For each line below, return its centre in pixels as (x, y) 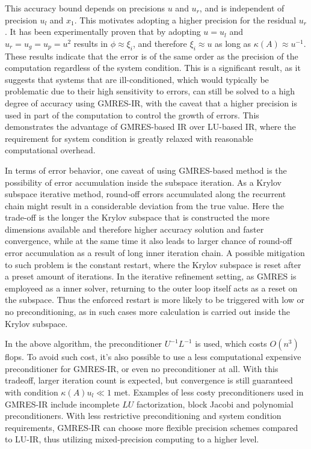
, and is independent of (242, 8)
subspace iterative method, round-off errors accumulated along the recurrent (146, 194)
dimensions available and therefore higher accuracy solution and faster (134, 229)
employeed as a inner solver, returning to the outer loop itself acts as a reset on (151, 288)
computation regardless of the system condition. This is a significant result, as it (153, 68)
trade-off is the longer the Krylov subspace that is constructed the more (137, 217)
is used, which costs (231, 344)
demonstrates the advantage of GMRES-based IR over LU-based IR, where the (150, 127)
